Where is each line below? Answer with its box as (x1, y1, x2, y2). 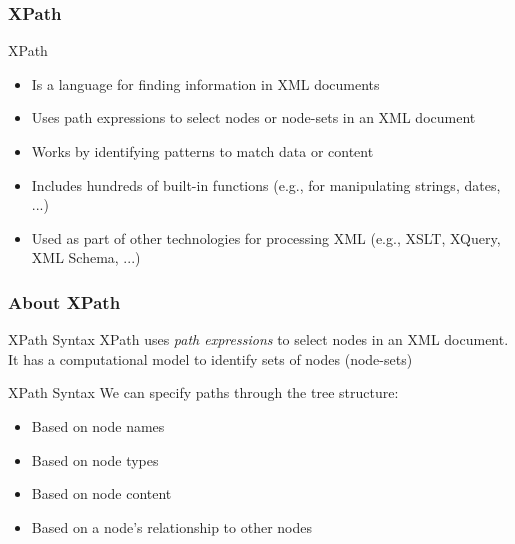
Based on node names (31, 415, 165, 436)
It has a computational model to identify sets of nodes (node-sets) (8, 348, 413, 369)
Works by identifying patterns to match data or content (31, 141, 374, 161)
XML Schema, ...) (31, 247, 141, 268)
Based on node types (31, 449, 159, 470)
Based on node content (31, 483, 172, 504)
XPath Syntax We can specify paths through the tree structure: (8, 382, 399, 403)
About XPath (8, 289, 121, 314)
